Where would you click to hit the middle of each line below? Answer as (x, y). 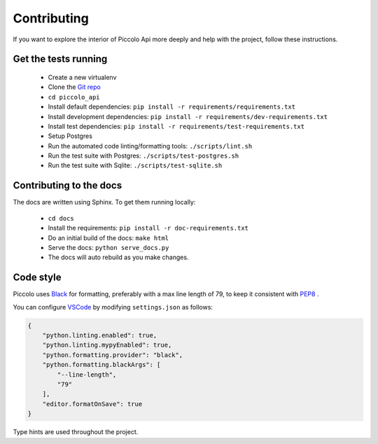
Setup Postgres (70, 136)
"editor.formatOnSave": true (92, 404)
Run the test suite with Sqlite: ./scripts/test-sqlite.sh (135, 165)
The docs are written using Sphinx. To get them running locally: (104, 202)
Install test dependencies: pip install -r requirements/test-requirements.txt (176, 126)
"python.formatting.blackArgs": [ (101, 365)
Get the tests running (60, 59)
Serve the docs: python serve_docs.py (108, 247)
